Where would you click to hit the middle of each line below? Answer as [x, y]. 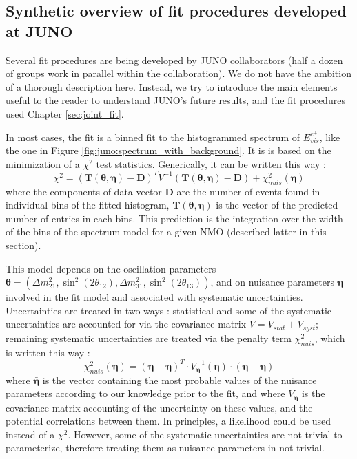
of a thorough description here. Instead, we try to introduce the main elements [172, 86]
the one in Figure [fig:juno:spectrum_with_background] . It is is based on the [169, 150]
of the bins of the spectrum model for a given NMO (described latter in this [166, 232]
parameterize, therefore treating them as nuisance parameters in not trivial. [165, 448]
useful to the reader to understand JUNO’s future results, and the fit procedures [175, 100]
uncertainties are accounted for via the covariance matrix [126, 324]
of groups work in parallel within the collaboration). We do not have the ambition [178, 73]
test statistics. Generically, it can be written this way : [211, 163]
